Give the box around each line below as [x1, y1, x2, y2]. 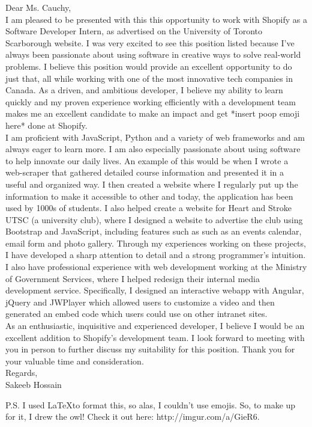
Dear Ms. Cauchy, [5, 1, 71, 13]
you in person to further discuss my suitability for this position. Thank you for [5, 343, 295, 355]
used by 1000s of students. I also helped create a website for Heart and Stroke [5, 201, 292, 214]
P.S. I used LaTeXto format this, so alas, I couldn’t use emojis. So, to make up [5, 398, 296, 411]
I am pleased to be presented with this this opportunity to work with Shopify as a [5, 13, 307, 25]
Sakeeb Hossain [5, 378, 62, 390]
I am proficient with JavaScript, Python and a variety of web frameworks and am [5, 131, 305, 143]
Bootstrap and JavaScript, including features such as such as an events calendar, [5, 225, 302, 238]
